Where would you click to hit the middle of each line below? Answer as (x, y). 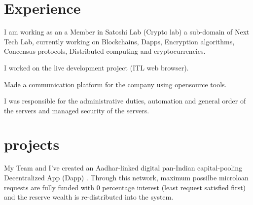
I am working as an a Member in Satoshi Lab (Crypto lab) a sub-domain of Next (127, 32)
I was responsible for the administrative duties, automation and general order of (125, 101)
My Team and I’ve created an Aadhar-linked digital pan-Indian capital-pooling (123, 168)
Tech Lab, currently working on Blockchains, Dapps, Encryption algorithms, (119, 41)
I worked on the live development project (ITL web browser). (96, 67)
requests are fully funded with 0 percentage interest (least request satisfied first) (125, 187)
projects (32, 144)
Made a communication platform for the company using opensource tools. (115, 84)
